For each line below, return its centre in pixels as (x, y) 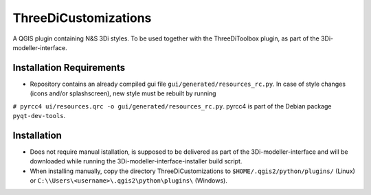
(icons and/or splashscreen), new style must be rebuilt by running (123, 93)
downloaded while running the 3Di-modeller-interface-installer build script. (136, 161)
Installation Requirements (69, 68)
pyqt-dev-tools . (39, 116)
